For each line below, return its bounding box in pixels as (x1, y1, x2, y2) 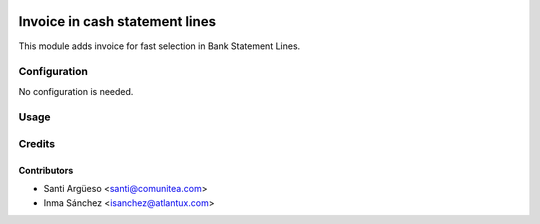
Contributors (18, 164, 74, 176)
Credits (18, 136, 55, 150)
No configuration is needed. (18, 85, 134, 97)
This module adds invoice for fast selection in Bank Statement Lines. (18, 40, 301, 52)
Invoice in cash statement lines (18, 13, 217, 30)
